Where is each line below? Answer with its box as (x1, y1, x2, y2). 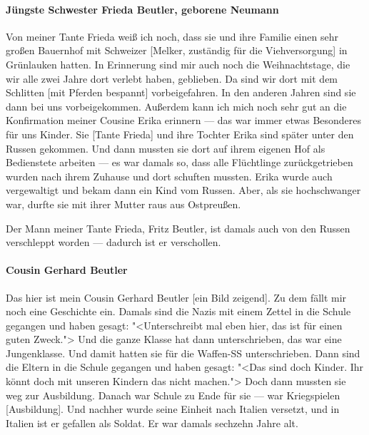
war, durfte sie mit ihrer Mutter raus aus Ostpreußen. (6, 196, 241, 211)
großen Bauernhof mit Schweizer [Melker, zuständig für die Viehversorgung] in (6, 43, 348, 58)
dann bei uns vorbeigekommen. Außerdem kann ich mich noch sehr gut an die (6, 98, 347, 113)
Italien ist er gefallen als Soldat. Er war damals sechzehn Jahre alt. (6, 415, 298, 430)
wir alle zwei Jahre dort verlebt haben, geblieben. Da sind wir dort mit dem (6, 71, 338, 86)
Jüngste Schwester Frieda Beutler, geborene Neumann (6, 1, 279, 16)
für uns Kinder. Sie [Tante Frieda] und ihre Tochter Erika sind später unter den (6, 126, 354, 141)
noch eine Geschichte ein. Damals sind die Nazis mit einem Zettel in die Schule (6, 304, 351, 319)
